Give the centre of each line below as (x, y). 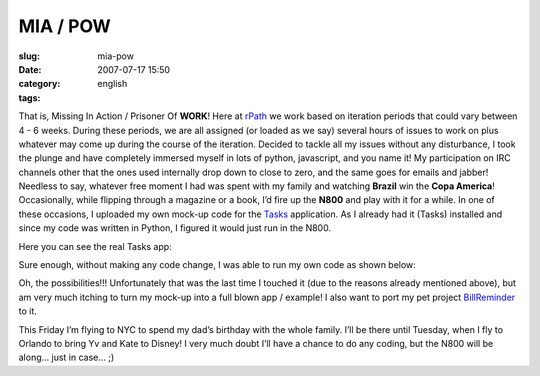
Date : (30, 69)
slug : (29, 56)
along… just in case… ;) (66, 357)
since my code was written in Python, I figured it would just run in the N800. (175, 228)
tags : (29, 97)
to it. (27, 311)
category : (39, 84)
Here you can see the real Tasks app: (95, 246)
